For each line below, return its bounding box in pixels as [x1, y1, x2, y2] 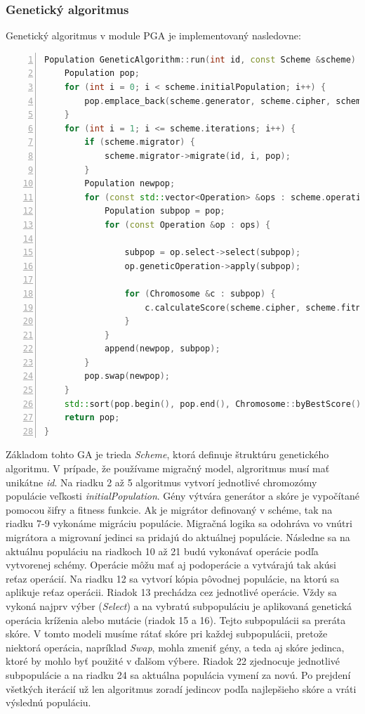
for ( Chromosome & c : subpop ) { [124, 288, 276, 299]
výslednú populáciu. [6, 695, 91, 710]
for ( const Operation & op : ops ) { [104, 219, 271, 230]
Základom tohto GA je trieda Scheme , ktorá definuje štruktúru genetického [6, 447, 329, 462]
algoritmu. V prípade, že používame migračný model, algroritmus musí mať [6, 461, 330, 476]
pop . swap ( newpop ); [84, 371, 171, 382]
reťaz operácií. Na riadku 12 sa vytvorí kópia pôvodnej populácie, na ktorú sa [6, 571, 340, 585]
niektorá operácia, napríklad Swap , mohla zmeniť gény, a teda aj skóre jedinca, [6, 640, 345, 654]
